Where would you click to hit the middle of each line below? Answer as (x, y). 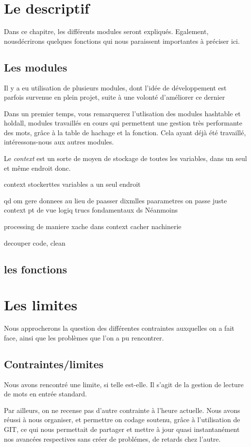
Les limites (41, 305)
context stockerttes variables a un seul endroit (72, 184)
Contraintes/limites (54, 364)
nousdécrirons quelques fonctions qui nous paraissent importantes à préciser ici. (122, 41)
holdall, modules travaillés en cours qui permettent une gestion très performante (123, 123)
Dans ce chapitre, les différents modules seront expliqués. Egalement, (106, 31)
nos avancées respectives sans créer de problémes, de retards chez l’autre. (112, 438)
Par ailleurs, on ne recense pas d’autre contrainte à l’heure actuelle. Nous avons (122, 410)
